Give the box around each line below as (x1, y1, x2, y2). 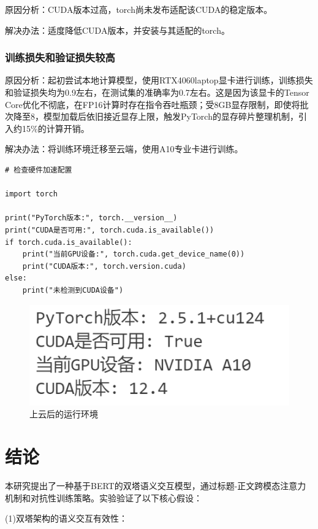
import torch (5, 190, 58, 199)
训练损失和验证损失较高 (5, 50, 115, 65)
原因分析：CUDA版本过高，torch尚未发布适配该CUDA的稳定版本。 (5, 3, 273, 15)
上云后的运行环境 (29, 407, 98, 420)
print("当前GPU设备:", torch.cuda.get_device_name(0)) (22, 250, 245, 259)
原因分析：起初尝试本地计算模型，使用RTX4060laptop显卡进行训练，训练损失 (5, 74, 313, 87)
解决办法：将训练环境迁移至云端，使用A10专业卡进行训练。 (5, 142, 243, 155)
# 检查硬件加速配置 (5, 165, 72, 174)
